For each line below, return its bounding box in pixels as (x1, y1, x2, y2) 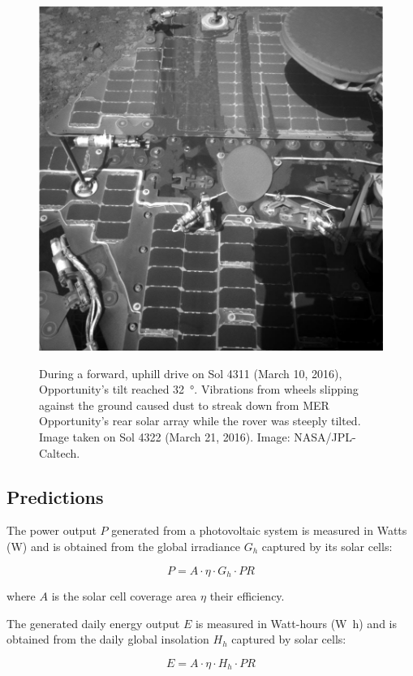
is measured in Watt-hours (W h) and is (195, 614, 398, 631)
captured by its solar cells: (261, 537, 393, 554)
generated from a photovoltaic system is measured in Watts (111, 522, 407, 539)
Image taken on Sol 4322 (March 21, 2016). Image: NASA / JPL (39, 428, 353, 445)
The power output (6, 522, 97, 539)
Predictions (6, 484, 104, 509)
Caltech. (39, 444, 80, 461)
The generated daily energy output (6, 614, 180, 631)
